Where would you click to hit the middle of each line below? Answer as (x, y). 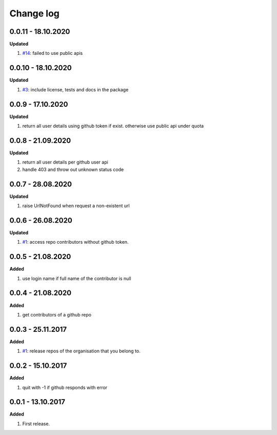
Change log (35, 13)
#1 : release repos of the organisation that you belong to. (81, 351)
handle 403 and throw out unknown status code (73, 169)
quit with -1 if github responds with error (65, 387)
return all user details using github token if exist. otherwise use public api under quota (113, 126)
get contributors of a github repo (57, 314)
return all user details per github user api (65, 162)
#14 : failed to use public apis (53, 53)
